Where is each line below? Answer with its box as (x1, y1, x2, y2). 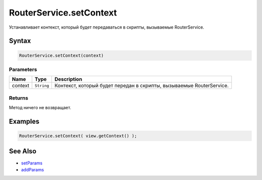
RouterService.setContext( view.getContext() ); (19, 133, 137, 139)
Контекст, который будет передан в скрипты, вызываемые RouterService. (54, 82, 229, 89)
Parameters (9, 66, 37, 73)
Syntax (9, 37, 31, 45)
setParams (21, 160, 43, 166)
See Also (9, 147, 36, 155)
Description (54, 76, 82, 82)
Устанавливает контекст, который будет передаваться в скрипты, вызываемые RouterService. (9, 24, 205, 30)
